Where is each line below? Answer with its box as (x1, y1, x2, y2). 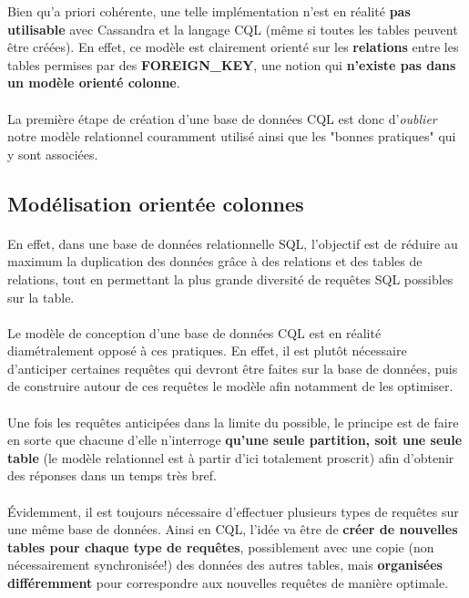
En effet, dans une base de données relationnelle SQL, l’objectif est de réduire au (7, 233, 458, 253)
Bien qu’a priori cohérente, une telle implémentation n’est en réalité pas (7, 2, 411, 20)
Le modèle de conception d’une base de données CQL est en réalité (7, 323, 382, 342)
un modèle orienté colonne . (7, 73, 180, 92)
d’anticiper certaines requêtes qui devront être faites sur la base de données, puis (7, 358, 458, 377)
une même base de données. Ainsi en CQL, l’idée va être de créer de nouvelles (7, 520, 458, 539)
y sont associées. (7, 144, 98, 163)
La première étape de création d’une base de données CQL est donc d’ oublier (7, 108, 437, 128)
